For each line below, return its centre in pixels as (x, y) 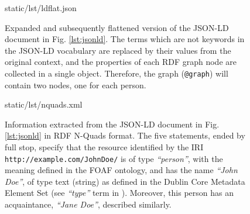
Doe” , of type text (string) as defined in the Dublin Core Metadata (125, 181)
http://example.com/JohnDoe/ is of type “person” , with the (114, 158)
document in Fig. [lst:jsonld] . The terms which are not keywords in (125, 39)
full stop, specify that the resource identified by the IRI (104, 147)
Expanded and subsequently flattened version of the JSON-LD (117, 27)
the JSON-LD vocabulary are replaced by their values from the (118, 50)
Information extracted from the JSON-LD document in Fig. (112, 124)
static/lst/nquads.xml (44, 104)
